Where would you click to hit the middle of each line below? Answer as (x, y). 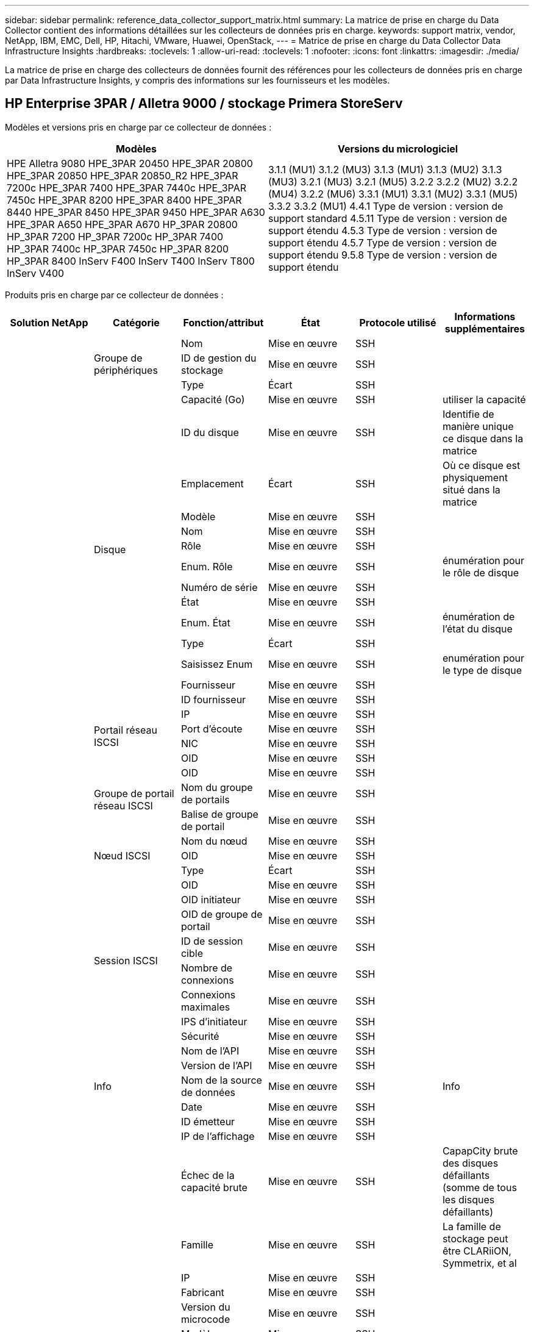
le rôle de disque (481, 572)
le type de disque (482, 670)
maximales (205, 1007)
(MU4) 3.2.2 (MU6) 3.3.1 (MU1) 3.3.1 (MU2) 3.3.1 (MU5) (393, 194)
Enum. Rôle (207, 566)
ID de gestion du (219, 358)
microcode (205, 1319)
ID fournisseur (213, 699)
